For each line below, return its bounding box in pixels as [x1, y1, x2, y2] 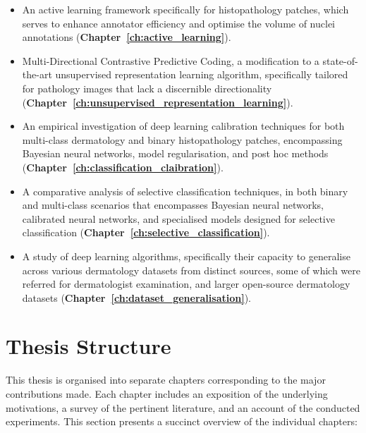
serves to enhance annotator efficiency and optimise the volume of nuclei [22, 16, 336, 30]
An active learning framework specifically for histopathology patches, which [22, 2, 349, 16]
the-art [22, 67, 52, 82]
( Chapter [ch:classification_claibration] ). [22, 159, 224, 174]
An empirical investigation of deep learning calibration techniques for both [22, 118, 345, 133]
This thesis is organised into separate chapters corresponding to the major [6, 372, 326, 387]
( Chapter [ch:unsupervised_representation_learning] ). [22, 94, 293, 109]
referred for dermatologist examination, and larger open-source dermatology [22, 276, 350, 291]
